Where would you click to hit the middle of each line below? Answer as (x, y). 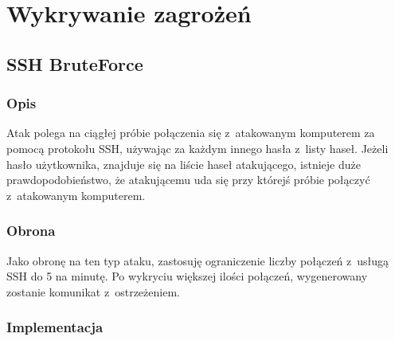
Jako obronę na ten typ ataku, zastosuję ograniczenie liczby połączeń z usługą (198, 260)
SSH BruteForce (75, 63)
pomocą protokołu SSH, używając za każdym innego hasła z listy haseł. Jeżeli (197, 148)
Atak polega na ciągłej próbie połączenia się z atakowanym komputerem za (191, 133)
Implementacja (55, 327)
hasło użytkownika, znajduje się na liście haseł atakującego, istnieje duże (184, 164)
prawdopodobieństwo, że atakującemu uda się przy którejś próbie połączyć (188, 180)
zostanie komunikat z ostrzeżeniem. (93, 291)
